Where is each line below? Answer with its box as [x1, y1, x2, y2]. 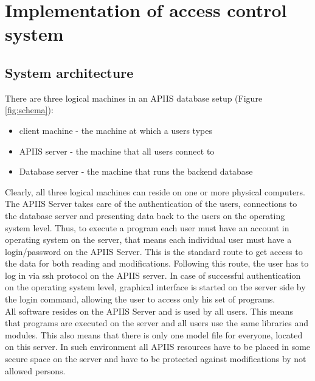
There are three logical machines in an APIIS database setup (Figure [5, 91, 263, 104]
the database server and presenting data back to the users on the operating [5, 209, 285, 222]
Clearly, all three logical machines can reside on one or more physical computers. [5, 185, 306, 198]
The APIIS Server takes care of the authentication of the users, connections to [5, 197, 297, 210]
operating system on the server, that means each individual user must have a [5, 233, 292, 246]
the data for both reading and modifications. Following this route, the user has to [5, 257, 309, 270]
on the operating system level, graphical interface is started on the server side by [5, 281, 306, 293]
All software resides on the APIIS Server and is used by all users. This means [5, 304, 293, 317]
